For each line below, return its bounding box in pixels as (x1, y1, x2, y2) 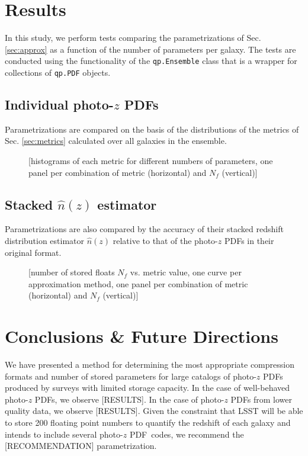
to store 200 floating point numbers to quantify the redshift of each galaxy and (5, 416, 291, 429)
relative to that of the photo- (113, 235, 218, 246)
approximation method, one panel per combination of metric (28, 277, 248, 290)
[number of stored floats (28, 266, 115, 278)
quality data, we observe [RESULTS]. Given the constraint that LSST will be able (5, 404, 303, 417)
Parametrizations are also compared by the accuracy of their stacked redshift (5, 223, 284, 235)
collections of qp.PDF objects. (5, 66, 111, 78)
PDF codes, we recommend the (129, 428, 244, 440)
